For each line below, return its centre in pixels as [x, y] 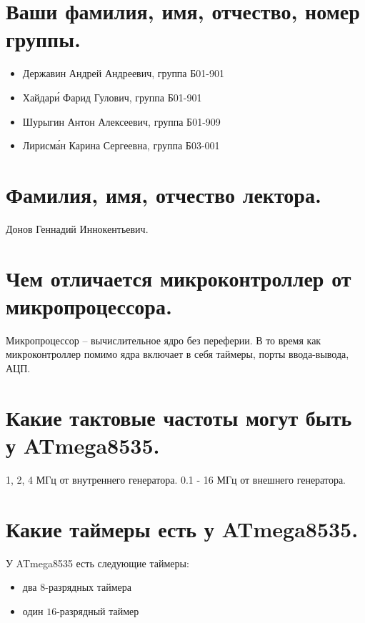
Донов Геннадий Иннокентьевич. [77, 228]
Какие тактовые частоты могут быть [179, 417]
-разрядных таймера [89, 587]
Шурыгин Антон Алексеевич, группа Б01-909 [121, 121]
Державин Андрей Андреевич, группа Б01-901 [123, 73]
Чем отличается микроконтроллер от [179, 278]
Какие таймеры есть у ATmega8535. [182, 528]
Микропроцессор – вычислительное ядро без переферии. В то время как [164, 340]
